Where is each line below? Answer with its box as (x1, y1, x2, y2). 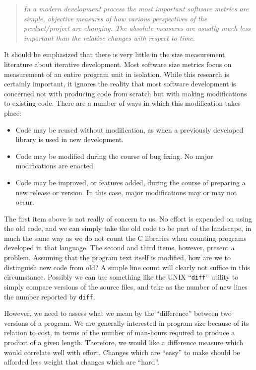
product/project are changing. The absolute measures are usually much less (23, 23, 251, 33)
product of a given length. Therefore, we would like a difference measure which (4, 337, 244, 347)
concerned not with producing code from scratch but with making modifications (4, 88, 247, 98)
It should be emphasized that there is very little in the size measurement (4, 49, 225, 60)
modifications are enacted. (15, 160, 95, 171)
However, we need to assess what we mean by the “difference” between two (4, 308, 232, 318)
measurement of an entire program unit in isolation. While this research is (4, 69, 229, 79)
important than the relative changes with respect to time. (23, 32, 195, 43)
